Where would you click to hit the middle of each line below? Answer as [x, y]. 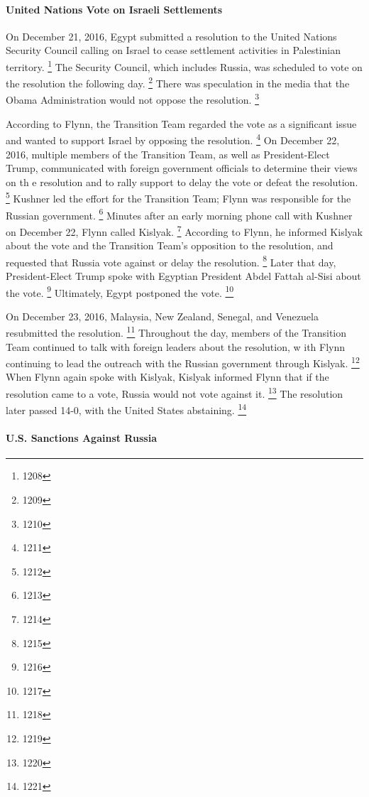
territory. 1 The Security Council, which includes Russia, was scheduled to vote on [184, 65]
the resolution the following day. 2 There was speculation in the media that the [178, 82]
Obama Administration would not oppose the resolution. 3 [132, 99]
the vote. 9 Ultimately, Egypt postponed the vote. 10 [120, 291]
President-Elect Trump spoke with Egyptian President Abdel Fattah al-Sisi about [183, 275]
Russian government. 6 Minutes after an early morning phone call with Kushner [179, 214]
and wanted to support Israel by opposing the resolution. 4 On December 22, [173, 139]
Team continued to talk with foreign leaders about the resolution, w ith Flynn [176, 346]
